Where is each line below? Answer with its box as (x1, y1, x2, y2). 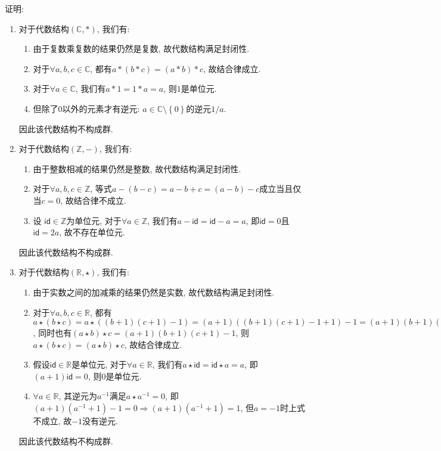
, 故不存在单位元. (59, 226, 125, 238)
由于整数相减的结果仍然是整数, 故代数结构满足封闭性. (33, 162, 241, 175)
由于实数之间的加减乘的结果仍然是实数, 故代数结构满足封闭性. (33, 285, 275, 298)
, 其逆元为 (58, 390, 97, 402)
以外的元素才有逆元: (62, 102, 140, 114)
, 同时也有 (33, 326, 72, 339)
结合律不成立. (73, 194, 126, 206)
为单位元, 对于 (66, 214, 122, 226)
